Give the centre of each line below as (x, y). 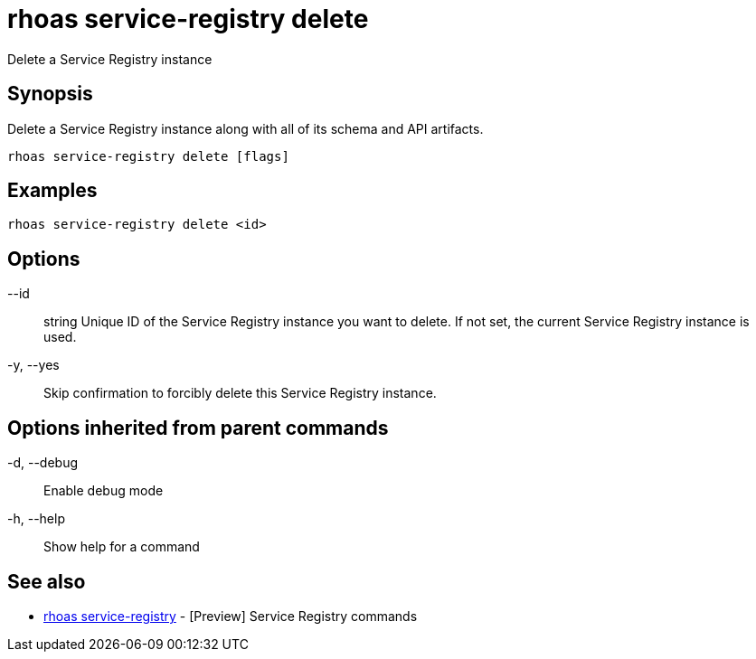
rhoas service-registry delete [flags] (148, 156)
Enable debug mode (104, 491)
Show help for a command (122, 547)
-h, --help (36, 519)
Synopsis (50, 94)
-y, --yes (33, 365)
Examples (52, 191)
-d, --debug (43, 463)
